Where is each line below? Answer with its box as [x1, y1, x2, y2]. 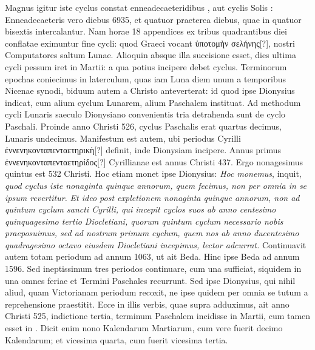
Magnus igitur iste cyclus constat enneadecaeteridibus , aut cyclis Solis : [5, 1, 273, 13]
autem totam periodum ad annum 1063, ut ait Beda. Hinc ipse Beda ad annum [5, 250, 300, 263]
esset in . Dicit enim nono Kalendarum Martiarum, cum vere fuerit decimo [5, 322, 283, 334]
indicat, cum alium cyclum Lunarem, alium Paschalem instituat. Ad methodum [5, 96, 301, 108]
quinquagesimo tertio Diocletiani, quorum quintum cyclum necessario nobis [5, 214, 283, 227]
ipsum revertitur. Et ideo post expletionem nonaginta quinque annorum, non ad [5, 191, 300, 203]
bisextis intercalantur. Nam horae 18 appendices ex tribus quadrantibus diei [5, 25, 287, 38]
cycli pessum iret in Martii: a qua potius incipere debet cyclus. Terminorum [5, 60, 287, 73]
